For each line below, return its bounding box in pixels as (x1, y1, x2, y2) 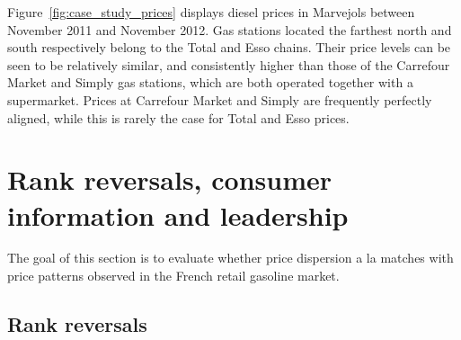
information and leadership (7, 196, 349, 233)
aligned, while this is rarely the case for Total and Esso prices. (7, 108, 350, 127)
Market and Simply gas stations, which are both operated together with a (7, 73, 413, 92)
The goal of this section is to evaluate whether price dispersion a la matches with (7, 248, 454, 267)
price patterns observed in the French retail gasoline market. (7, 266, 340, 285)
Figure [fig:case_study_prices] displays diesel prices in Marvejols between (7, 3, 415, 21)
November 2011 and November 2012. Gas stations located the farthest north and (7, 20, 452, 39)
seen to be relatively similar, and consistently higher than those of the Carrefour (7, 55, 450, 74)
